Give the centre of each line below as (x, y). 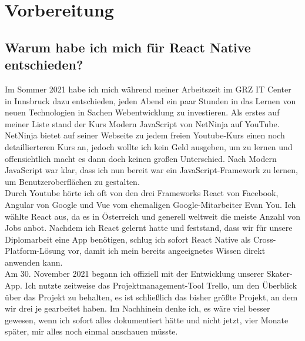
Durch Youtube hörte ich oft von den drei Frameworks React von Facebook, (142, 193)
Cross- (265, 239)
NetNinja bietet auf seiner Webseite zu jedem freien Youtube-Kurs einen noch (145, 135)
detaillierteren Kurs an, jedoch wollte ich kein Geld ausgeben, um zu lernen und (149, 146)
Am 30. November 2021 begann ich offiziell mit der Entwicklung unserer (135, 274)
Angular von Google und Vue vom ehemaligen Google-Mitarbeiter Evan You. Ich (150, 204)
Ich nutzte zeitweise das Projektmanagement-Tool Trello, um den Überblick (161, 285)
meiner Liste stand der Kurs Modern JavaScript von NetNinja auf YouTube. (142, 123)
